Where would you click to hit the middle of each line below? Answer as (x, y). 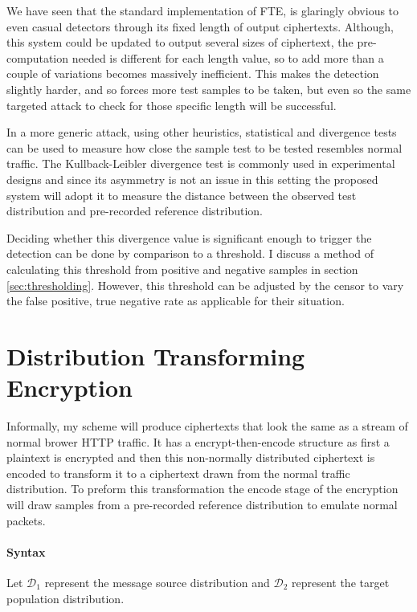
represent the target (340, 582)
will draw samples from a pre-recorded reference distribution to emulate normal (202, 504)
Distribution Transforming (156, 355)
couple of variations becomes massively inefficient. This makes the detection (193, 73)
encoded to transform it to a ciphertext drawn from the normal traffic (178, 473)
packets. (26, 520)
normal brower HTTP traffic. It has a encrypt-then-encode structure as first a (198, 441)
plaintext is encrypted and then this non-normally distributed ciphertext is (191, 457)
